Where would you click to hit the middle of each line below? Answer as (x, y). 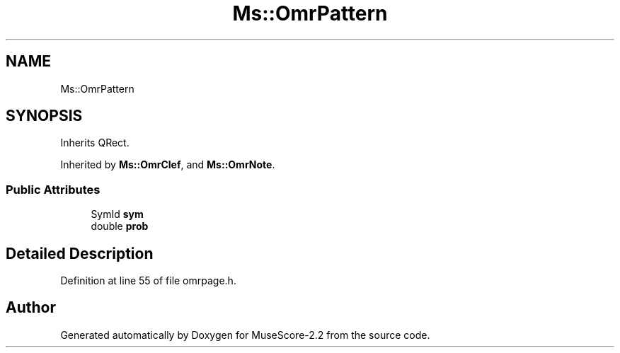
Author (31, 308)
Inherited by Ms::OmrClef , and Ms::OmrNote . (168, 165)
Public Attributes (53, 189)
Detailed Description (80, 253)
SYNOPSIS (44, 116)
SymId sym (117, 214)
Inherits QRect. (95, 143)
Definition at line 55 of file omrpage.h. (148, 281)
